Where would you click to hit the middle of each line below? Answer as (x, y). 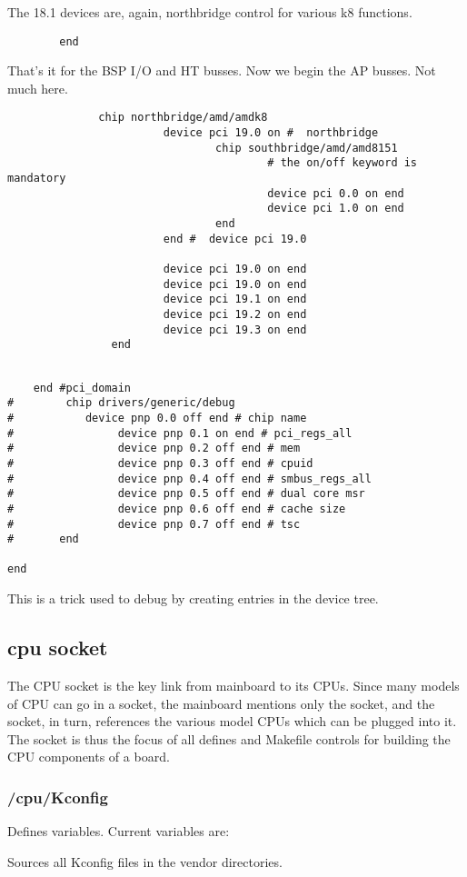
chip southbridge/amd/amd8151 (307, 148)
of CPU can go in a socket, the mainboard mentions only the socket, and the (221, 703)
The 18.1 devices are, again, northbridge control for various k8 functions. (210, 12)
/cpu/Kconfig (58, 797)
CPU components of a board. (89, 757)
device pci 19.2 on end (235, 314)
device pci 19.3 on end (235, 329)
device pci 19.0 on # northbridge (271, 133)
